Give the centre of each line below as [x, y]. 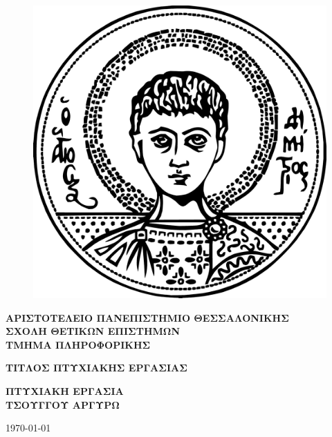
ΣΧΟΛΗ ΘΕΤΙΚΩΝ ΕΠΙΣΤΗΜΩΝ [93, 331]
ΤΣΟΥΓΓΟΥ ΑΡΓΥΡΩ [63, 404]
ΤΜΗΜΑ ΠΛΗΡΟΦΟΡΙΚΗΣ [78, 344]
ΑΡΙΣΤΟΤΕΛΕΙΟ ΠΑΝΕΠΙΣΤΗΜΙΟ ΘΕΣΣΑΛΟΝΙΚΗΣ [147, 317]
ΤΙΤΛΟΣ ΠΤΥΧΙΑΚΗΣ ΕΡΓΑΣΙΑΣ [96, 368]
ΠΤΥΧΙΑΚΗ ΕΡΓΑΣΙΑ [65, 390]
